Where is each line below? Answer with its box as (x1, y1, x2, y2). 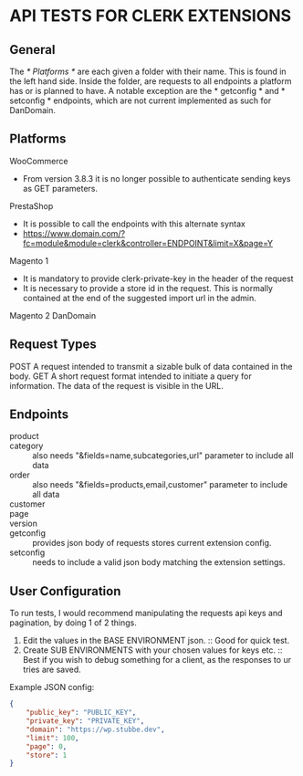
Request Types (9, 337, 98, 352)
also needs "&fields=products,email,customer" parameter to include (32, 479, 288, 490)
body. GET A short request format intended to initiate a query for (9, 371, 253, 382)
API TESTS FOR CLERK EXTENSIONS (9, 5, 292, 26)
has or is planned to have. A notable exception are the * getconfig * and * (9, 86, 286, 96)
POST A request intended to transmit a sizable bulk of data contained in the (9, 361, 293, 372)
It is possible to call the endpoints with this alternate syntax (22, 218, 246, 229)
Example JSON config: (9, 682, 95, 693)
